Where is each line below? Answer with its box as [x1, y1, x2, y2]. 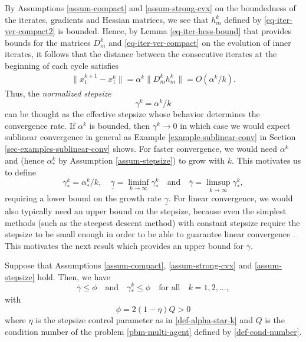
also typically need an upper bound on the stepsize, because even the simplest [5, 204, 287, 217]
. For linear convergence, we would [168, 191, 293, 204]
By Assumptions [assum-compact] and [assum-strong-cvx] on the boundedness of [5, 2, 296, 14]
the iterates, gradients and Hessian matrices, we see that [5, 13, 209, 25]
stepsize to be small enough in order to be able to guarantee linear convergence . [5, 228, 295, 240]
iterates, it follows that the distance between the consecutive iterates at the [5, 48, 277, 60]
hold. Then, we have [37, 270, 111, 283]
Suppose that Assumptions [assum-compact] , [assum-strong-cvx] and [5, 259, 252, 271]
